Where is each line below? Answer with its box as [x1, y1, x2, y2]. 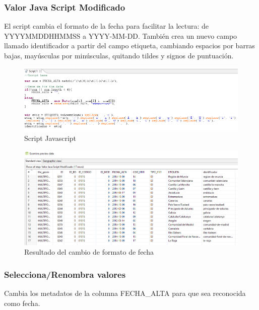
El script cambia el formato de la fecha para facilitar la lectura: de [4, 21, 209, 31]
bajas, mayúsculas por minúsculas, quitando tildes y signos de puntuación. [4, 50, 234, 60]
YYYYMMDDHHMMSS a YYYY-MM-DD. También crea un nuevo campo [4, 30, 237, 41]
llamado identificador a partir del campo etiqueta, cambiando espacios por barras [4, 40, 255, 51]
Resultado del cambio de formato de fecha [24, 247, 154, 257]
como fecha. [4, 297, 40, 308]
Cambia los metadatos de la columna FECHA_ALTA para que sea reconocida [4, 288, 246, 298]
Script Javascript [24, 133, 77, 143]
